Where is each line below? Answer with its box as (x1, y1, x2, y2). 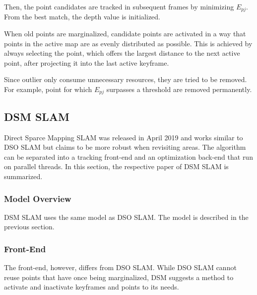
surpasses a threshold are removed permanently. (106, 84, 252, 95)
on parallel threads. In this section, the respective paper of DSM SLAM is (4, 161, 229, 172)
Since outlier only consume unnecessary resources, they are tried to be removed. (4, 74, 247, 85)
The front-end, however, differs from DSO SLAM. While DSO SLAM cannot (4, 262, 237, 273)
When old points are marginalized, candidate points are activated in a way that (4, 28, 246, 39)
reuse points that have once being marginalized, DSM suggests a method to (4, 272, 234, 282)
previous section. (4, 221, 55, 232)
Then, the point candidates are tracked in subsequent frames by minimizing (4, 1, 234, 11)
